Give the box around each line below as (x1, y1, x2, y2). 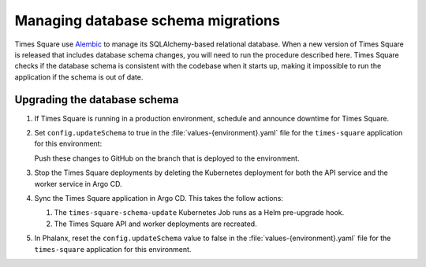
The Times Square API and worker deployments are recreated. (54, 219, 257, 228)
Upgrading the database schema (14, 93, 179, 106)
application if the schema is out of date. (14, 72, 144, 82)
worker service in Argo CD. (34, 179, 122, 188)
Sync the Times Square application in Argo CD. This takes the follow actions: (34, 193, 284, 202)
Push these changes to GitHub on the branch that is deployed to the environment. (34, 154, 300, 163)
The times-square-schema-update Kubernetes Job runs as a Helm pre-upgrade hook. (54, 208, 345, 217)
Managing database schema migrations (14, 12, 280, 29)
